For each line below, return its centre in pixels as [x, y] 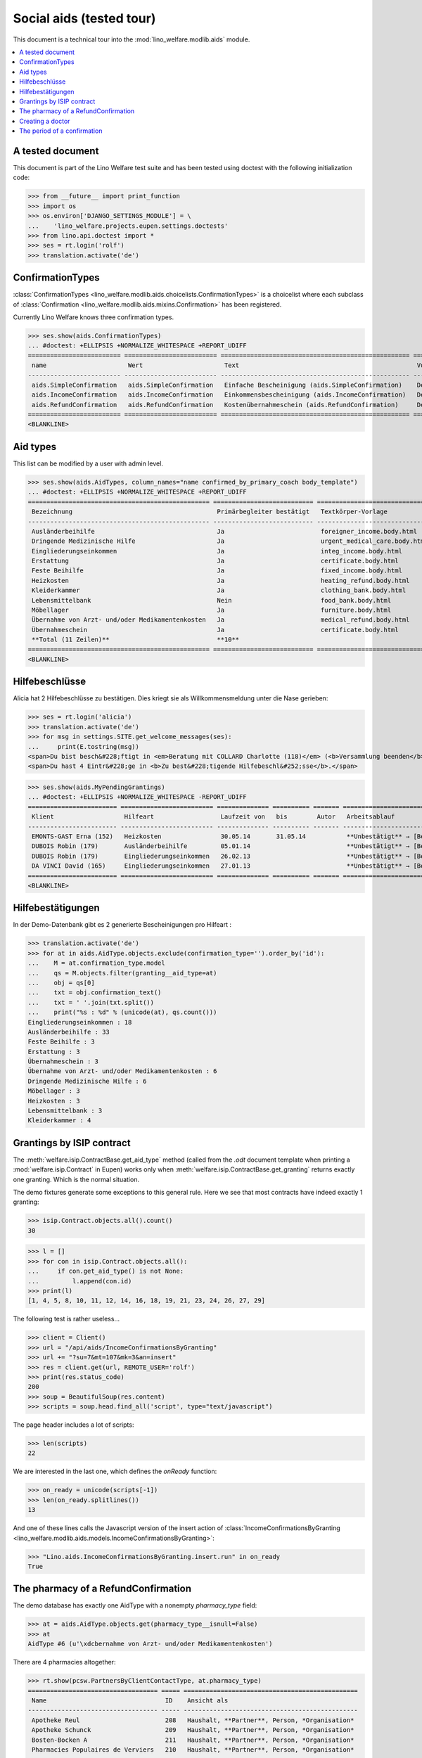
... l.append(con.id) [80, 1281]
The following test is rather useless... [66, 1319]
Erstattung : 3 [54, 1052]
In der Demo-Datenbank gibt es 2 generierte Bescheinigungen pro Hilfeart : [122, 925]
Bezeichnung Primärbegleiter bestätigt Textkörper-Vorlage [210, 512]
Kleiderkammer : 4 [59, 1121]
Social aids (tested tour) [84, 18]
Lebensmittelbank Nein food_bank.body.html [212, 600]
